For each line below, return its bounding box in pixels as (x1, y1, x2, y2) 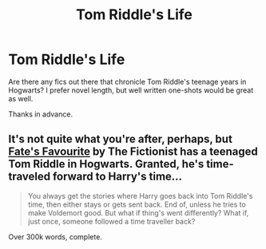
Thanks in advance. (8, 109, 73, 119)
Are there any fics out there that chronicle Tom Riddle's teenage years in (8, 77, 247, 86)
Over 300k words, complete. (8, 231, 102, 241)
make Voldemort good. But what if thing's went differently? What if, (27, 207, 249, 217)
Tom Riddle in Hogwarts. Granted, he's (8, 157, 204, 171)
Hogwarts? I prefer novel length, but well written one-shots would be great (8, 85, 254, 95)
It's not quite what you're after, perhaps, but (8, 132, 233, 146)
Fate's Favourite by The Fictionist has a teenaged (8, 145, 258, 159)
